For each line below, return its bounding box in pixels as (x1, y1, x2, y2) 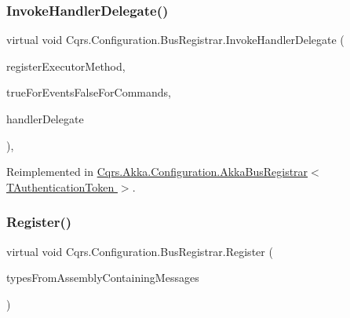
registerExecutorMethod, (6, 57, 126, 74)
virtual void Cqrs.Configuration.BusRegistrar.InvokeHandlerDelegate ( (6, 31, 345, 48)
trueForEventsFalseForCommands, (6, 84, 171, 101)
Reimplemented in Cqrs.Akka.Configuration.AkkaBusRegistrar (6, 163, 308, 180)
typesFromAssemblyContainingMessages (6, 269, 199, 286)
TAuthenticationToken (6, 178, 115, 195)
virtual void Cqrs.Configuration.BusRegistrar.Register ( (6, 243, 273, 259)
